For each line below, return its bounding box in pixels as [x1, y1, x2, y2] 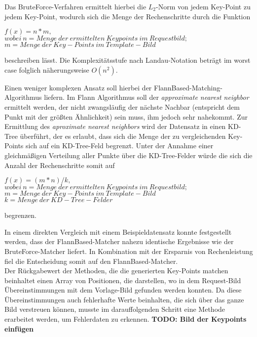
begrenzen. [4, 210, 37, 220]
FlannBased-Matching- [154, 82, 222, 92]
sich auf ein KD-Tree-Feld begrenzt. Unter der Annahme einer [26, 140, 214, 151]
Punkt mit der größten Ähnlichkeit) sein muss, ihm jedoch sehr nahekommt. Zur [4, 111, 248, 122]
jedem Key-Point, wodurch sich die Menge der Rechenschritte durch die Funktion [4, 11, 251, 21]
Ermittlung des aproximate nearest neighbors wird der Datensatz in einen [4, 121, 226, 131]
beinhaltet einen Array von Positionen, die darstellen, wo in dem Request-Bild [4, 275, 241, 285]
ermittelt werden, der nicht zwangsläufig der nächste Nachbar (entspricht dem [4, 101, 240, 112]
